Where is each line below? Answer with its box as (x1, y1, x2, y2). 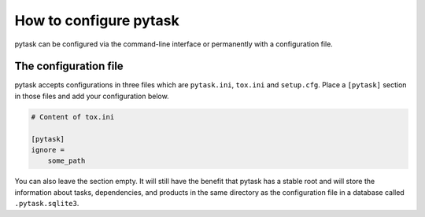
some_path (47, 156, 86, 165)
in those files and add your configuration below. (14, 91, 169, 101)
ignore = (31, 145, 65, 154)
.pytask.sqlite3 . (14, 199, 79, 208)
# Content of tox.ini (31, 112, 115, 121)
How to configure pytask (14, 12, 180, 29)
